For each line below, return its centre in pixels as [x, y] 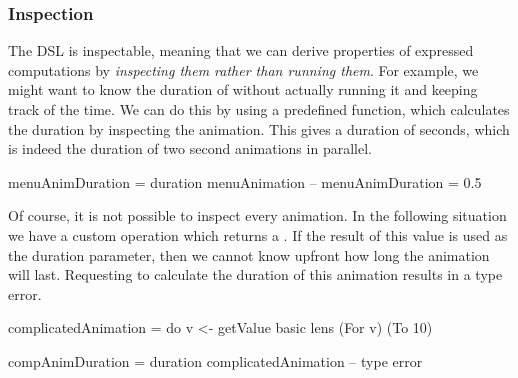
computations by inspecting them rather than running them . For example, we [243, 69]
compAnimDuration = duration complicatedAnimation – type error [215, 360]
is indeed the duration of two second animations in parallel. [190, 148]
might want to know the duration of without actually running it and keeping [243, 89]
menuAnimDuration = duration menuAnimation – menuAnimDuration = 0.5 [245, 181]
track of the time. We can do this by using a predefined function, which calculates [259, 109]
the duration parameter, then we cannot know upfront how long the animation [249, 254]
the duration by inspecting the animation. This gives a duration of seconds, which [259, 128]
